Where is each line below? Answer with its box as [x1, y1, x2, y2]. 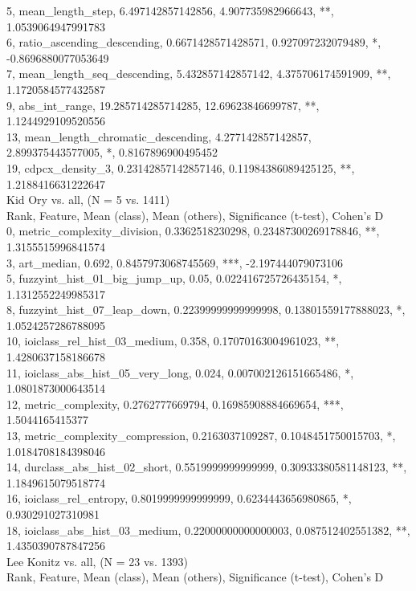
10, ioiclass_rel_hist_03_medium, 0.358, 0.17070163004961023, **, [6, 332, 340, 349]
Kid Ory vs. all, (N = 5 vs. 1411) [6, 191, 170, 208]
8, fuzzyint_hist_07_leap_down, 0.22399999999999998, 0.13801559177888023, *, [6, 301, 406, 318]
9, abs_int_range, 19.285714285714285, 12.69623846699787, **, [6, 96, 320, 113]
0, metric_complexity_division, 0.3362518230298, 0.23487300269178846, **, [6, 222, 380, 239]
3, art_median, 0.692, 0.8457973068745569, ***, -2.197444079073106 [6, 254, 343, 271]
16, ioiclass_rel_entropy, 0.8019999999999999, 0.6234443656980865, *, [6, 490, 352, 507]
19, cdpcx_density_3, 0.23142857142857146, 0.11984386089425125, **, [6, 159, 355, 176]
